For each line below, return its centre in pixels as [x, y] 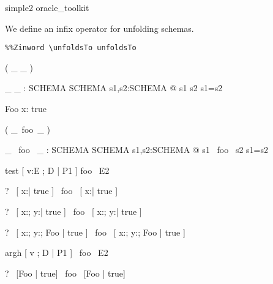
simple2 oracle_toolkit [47, 7]
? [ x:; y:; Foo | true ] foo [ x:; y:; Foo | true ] [95, 232]
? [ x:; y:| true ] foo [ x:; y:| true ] [73, 211]
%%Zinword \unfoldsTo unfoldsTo [71, 48]
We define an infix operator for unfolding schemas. [99, 28]
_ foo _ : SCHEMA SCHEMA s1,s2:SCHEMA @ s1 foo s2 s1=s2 [136, 150]
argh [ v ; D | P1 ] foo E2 [57, 252]
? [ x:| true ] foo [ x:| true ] [62, 191]
